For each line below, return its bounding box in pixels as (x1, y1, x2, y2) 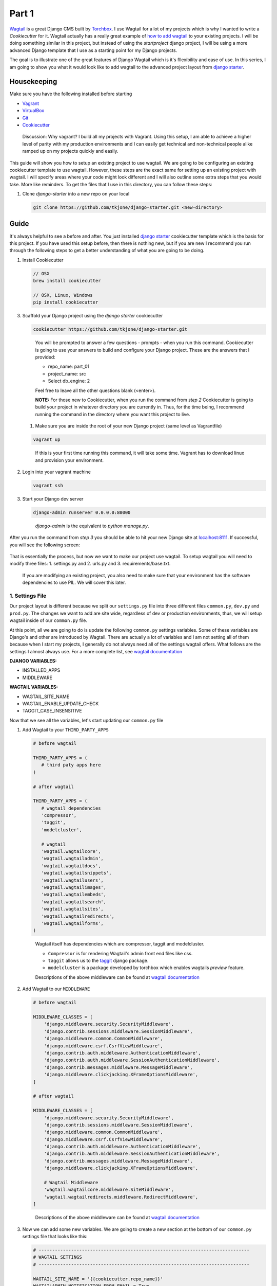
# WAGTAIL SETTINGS (33, 1254, 82, 1260)
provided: (35, 354, 56, 360)
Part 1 (9, 8, 34, 19)
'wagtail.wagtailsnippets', (41, 870, 112, 876)
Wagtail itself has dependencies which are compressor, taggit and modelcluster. (35, 941, 205, 947)
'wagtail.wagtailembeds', (41, 891, 107, 898)
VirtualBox (22, 108, 45, 114)
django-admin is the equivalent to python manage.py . (35, 523, 149, 529)
